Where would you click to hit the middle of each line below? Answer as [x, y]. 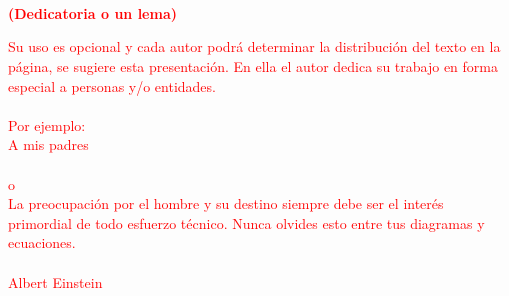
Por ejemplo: [47, 124]
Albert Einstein [55, 281]
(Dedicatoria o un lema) [92, 12]
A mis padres [48, 144]
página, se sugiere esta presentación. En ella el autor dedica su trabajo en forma [253, 65]
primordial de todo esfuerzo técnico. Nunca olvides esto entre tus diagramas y [246, 222]
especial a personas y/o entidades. [112, 85]
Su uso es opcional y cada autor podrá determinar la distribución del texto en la [254, 46]
